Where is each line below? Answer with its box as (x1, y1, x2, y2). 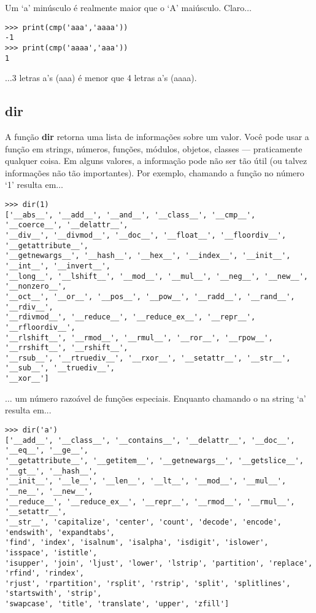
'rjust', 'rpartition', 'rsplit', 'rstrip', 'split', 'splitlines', (5, 579, 291, 588)
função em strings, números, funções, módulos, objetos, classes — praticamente (5, 142, 303, 155)
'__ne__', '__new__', (5, 486, 93, 496)
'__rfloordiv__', (5, 322, 75, 332)
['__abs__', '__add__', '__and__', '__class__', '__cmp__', (5, 210, 256, 219)
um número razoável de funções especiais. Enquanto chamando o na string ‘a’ (15, 391, 306, 404)
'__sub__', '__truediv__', (5, 364, 115, 373)
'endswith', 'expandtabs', (5, 528, 115, 537)
